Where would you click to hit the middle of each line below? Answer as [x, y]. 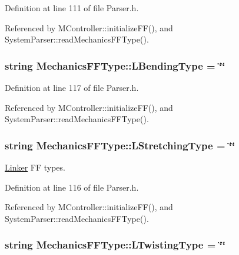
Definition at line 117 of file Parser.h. [72, 87]
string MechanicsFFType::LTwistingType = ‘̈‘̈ [115, 245]
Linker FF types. [35, 167]
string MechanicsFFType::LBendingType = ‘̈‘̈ [115, 65]
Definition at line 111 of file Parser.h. [72, 8]
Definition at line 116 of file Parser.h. [72, 187]
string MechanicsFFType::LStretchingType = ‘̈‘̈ [120, 145]
